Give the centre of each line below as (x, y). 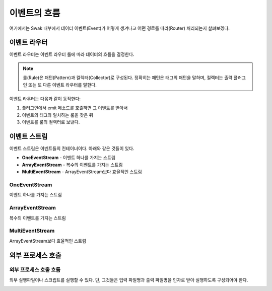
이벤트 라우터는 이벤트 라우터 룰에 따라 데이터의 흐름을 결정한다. (72, 54)
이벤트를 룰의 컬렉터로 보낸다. (51, 122)
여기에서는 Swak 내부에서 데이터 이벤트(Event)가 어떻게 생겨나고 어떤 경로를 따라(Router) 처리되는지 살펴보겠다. (120, 28)
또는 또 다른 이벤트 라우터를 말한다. (62, 85)
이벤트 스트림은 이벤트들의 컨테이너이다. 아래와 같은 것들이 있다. (72, 149)
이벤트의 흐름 (35, 13)
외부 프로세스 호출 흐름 (35, 270)
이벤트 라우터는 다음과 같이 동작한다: (45, 99)
